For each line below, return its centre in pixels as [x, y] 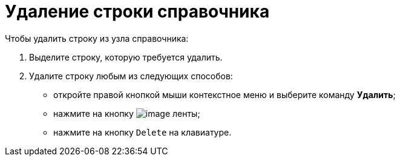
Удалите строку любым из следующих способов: [131, 76]
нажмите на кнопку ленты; [127, 113]
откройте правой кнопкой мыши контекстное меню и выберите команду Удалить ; [225, 94]
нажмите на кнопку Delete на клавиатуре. [143, 132]
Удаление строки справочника [137, 11]
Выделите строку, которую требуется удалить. [126, 57]
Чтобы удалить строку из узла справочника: [97, 38]
